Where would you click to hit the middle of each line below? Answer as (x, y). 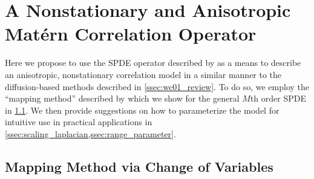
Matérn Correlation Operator (131, 34)
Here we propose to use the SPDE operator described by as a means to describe (153, 63)
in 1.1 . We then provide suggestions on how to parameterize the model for (142, 110)
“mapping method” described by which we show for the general (122, 98)
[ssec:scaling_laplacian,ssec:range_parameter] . (90, 133)
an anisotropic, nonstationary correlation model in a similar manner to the (143, 74)
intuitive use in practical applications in (79, 122)
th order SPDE (278, 98)
